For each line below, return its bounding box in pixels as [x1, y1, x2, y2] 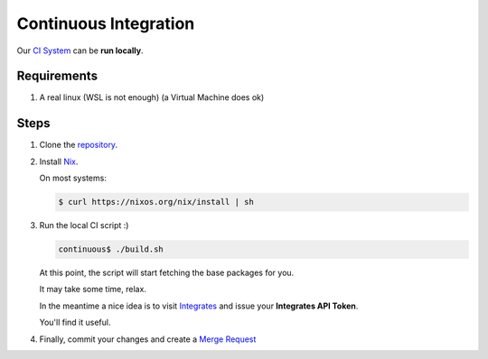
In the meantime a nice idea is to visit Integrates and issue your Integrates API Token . [39, 300, 359, 311]
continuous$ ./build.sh [58, 244, 164, 254]
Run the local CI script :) [39, 220, 129, 231]
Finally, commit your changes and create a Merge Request [39, 334, 257, 345]
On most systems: [39, 172, 108, 184]
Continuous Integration [16, 14, 195, 33]
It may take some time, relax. [39, 284, 146, 295]
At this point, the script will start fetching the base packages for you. [39, 267, 295, 279]
